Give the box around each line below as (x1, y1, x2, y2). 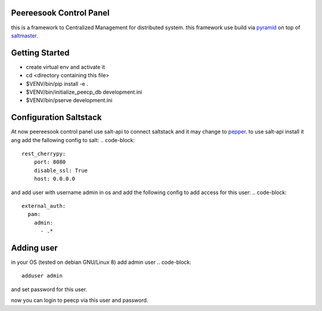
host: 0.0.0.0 (33, 175, 76, 182)
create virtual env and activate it (26, 63, 106, 70)
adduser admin (21, 272, 63, 279)
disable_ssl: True (33, 167, 88, 174)
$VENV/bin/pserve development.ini (26, 97, 113, 104)
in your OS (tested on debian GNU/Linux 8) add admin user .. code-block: (11, 258, 192, 266)
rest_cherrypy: (21, 150, 66, 158)
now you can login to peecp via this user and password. (11, 297, 148, 304)
